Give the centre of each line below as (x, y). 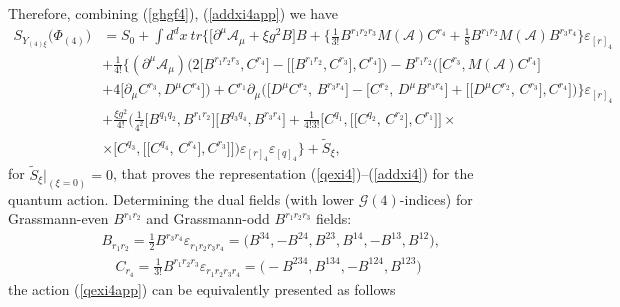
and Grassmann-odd (208, 218)
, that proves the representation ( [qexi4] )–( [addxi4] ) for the (293, 173)
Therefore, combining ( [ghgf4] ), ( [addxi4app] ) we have (173, 13)
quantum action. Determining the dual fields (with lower (181, 198)
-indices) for (436, 198)
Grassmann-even (58, 218)
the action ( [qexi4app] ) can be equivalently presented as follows (202, 288)
